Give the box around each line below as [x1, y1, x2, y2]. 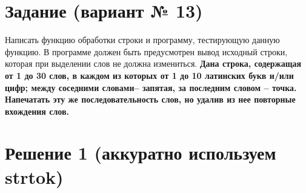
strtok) [5, 164, 64, 189]
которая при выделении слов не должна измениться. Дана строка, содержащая [5, 57, 302, 70]
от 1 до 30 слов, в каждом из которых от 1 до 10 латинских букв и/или [5, 69, 294, 81]
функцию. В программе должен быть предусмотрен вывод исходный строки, [5, 45, 288, 58]
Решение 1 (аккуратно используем [5, 140, 276, 165]
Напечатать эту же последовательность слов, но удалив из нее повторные [5, 93, 296, 106]
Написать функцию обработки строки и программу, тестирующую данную [5, 33, 280, 46]
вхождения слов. [5, 104, 69, 117]
